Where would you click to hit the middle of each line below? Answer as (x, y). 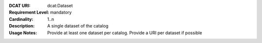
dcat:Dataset (60, 6)
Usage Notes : (23, 33)
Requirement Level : (29, 13)
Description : (22, 26)
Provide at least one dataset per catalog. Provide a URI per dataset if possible (125, 33)
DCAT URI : (20, 6)
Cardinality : (21, 19)
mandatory (61, 13)
